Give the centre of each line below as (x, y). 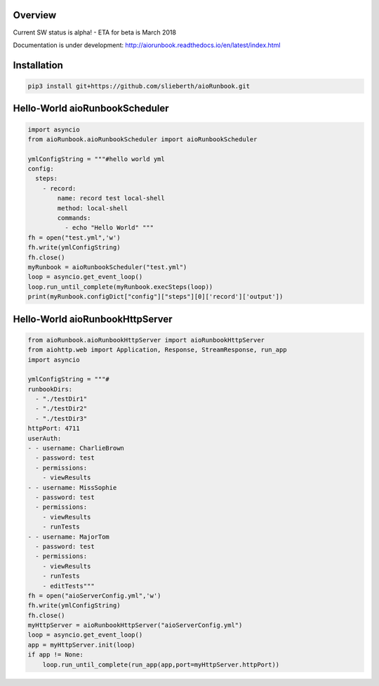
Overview (35, 15)
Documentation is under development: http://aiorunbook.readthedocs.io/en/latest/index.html (147, 45)
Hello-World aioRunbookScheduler (91, 109)
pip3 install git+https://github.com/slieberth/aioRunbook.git (139, 86)
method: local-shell (93, 208)
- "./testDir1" (61, 399)
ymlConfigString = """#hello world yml (96, 159)
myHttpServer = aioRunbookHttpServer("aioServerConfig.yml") (135, 625)
